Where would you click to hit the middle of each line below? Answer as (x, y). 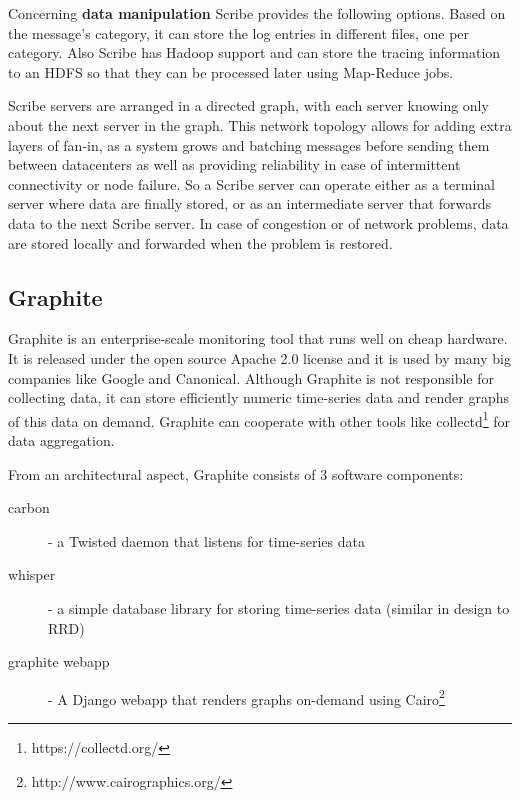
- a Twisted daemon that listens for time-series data (206, 540)
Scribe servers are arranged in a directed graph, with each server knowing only (248, 105)
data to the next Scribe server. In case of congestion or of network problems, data (258, 222)
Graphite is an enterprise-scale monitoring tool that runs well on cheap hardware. (258, 338)
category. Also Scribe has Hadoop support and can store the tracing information (254, 52)
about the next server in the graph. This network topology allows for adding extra (260, 124)
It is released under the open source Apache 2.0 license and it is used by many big (259, 357)
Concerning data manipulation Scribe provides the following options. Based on (257, 13)
